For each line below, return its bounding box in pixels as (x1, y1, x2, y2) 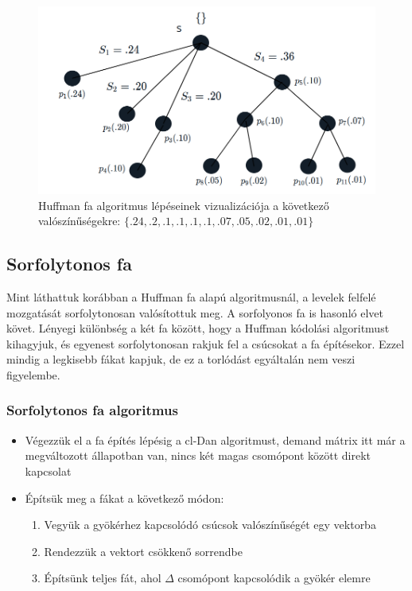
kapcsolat (25, 462, 72, 479)
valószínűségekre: (38, 212, 121, 229)
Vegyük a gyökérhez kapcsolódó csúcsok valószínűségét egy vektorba (44, 516, 376, 533)
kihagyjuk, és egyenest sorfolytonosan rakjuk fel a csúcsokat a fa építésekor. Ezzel (6, 335, 405, 352)
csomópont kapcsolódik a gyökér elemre (177, 570, 371, 586)
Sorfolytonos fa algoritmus (6, 400, 178, 420)
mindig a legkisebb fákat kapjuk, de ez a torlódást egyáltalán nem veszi (6, 351, 356, 367)
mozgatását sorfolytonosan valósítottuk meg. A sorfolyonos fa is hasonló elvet (6, 304, 383, 321)
